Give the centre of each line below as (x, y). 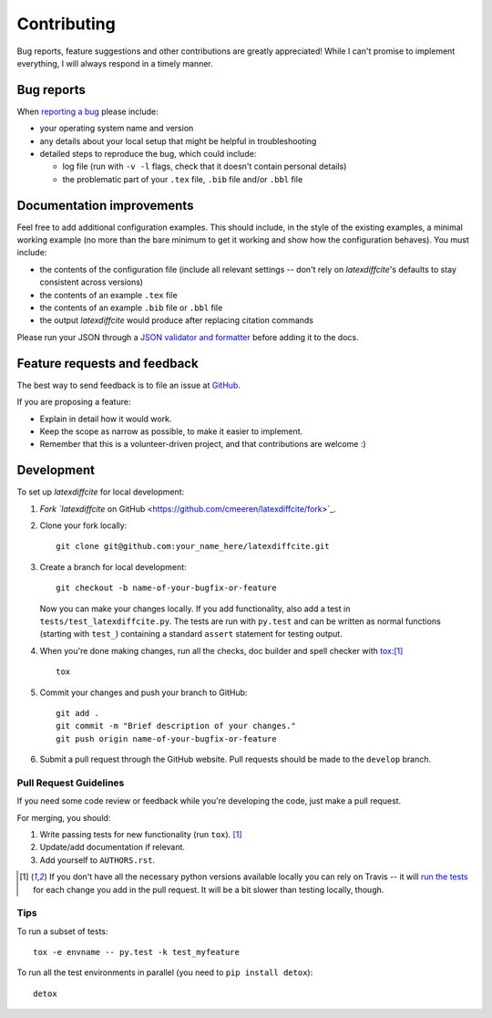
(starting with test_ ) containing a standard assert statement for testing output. (191, 634)
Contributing (66, 24)
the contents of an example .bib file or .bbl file (131, 308)
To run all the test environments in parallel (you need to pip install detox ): (165, 972)
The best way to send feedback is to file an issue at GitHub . (129, 385)
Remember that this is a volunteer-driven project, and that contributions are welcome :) (203, 444)
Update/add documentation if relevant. (113, 847)
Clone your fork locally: (83, 525)
